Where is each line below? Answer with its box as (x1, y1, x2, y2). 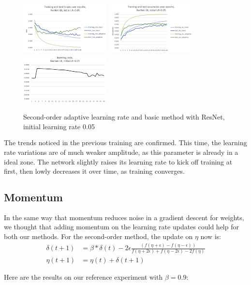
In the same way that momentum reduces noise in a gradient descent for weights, (4, 212, 244, 222)
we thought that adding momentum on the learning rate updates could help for (4, 222, 239, 232)
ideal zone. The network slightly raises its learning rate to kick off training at (4, 156, 233, 166)
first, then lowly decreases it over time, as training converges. (4, 166, 185, 176)
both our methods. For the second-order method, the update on (4, 231, 193, 241)
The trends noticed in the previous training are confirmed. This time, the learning (4, 137, 247, 148)
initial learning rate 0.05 (23, 121, 95, 131)
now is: (200, 231, 221, 241)
